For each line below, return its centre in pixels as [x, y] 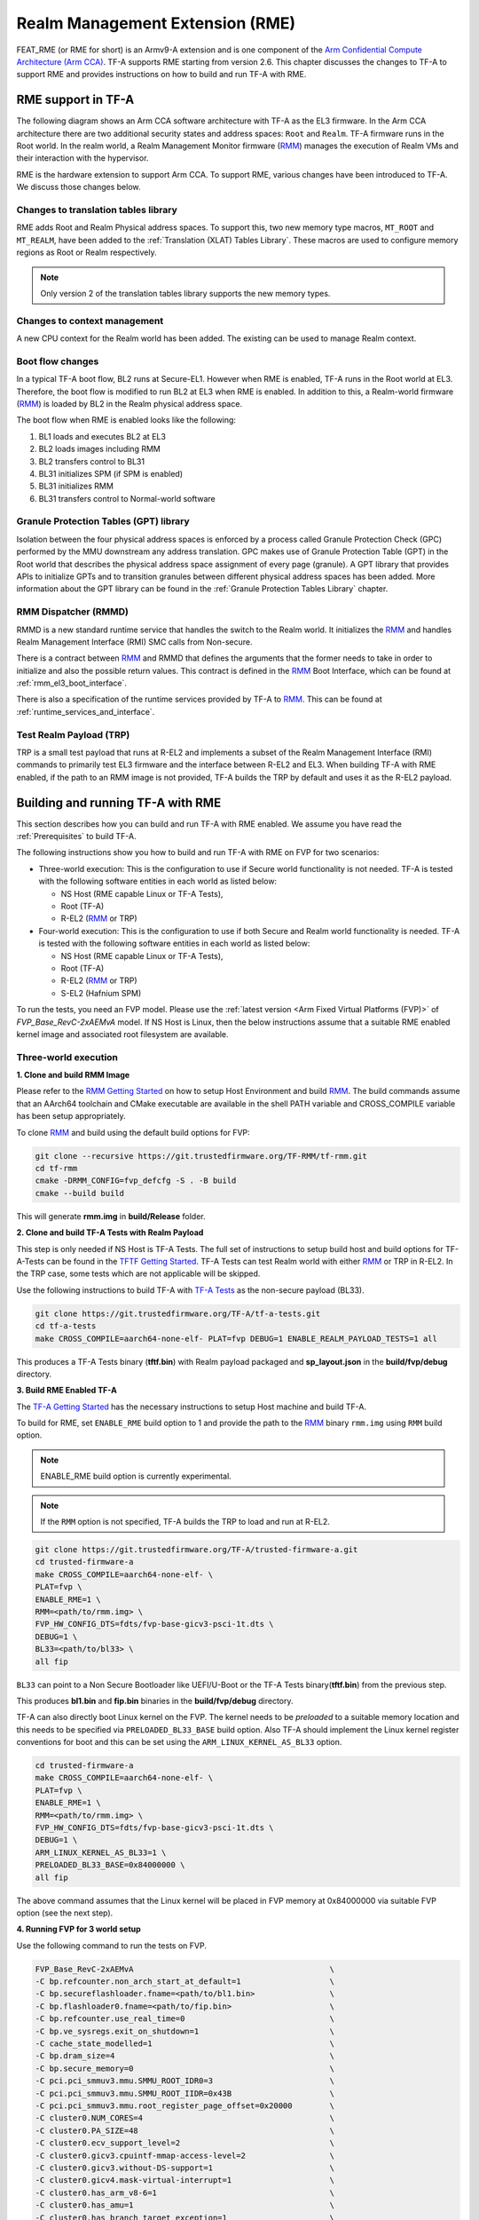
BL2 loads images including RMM [100, 449]
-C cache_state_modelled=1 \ [185, 2044]
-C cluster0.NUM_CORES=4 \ [185, 2118]
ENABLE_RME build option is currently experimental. [136, 1476]
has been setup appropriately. [71, 1116]
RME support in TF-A [75, 100]
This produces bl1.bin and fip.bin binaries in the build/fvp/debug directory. [155, 1701]
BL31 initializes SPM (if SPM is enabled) [111, 473]
